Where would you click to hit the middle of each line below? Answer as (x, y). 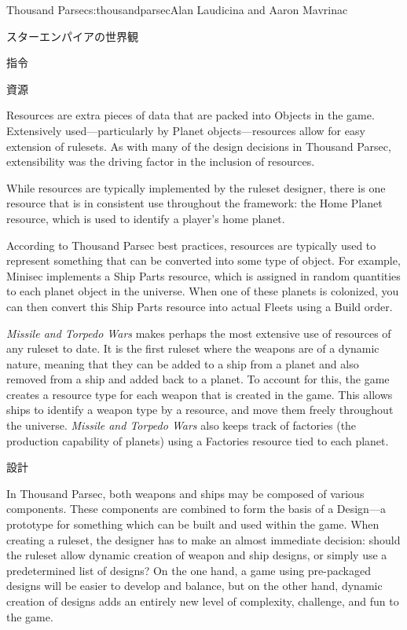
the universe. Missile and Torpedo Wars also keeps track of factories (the (181, 425)
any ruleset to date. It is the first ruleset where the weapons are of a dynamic (193, 348)
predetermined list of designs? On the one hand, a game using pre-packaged (189, 570)
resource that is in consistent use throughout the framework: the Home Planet (194, 203)
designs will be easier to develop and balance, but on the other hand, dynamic (194, 586)
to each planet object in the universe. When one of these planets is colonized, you (203, 291)
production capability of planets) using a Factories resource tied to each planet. (198, 440)
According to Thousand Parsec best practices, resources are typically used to (191, 245)
